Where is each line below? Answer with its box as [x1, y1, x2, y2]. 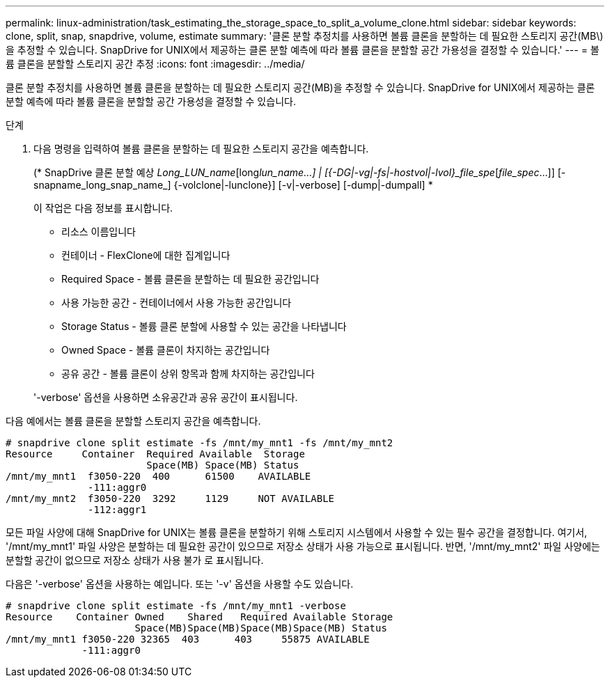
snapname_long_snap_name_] [33, 179, 171, 191]
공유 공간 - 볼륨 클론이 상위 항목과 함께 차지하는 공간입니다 [61, 368, 315, 379]
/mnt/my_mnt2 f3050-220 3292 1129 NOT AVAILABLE [6, 493, 335, 504]
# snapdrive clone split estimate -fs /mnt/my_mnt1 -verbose [6, 600, 346, 611]
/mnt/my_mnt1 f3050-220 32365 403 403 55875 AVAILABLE [6, 634, 370, 645]
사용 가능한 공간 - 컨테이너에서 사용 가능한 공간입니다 [61, 297, 292, 308]
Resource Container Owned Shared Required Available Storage [6, 611, 393, 622]
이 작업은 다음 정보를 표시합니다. [33, 202, 173, 214]
